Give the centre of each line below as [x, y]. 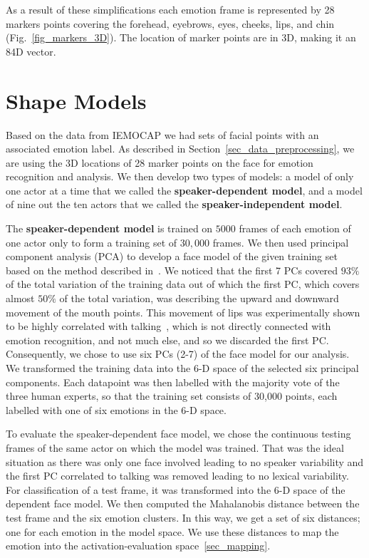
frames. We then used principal [281, 242]
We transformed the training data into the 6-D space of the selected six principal [182, 368]
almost [20, 298]
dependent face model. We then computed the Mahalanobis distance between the [183, 503]
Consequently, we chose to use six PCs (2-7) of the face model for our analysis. [178, 354]
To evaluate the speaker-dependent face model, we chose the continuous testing [178, 434]
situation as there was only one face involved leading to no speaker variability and [185, 461]
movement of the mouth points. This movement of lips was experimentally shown [183, 312]
